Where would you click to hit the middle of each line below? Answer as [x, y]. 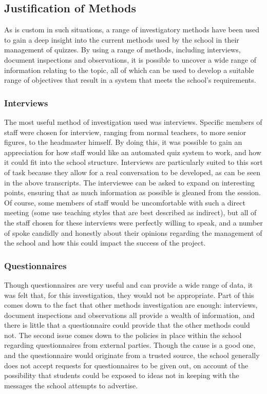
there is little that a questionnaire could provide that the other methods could [127, 325]
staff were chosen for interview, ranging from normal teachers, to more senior [125, 132]
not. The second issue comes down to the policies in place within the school [123, 335]
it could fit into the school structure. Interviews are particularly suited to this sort [133, 162]
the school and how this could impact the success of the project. [105, 243]
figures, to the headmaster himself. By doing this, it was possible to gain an [123, 142]
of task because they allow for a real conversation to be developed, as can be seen [132, 172]
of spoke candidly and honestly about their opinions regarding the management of [133, 232]
